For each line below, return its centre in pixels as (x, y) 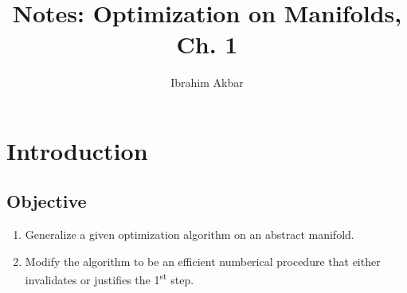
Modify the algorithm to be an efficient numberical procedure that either (203, 261)
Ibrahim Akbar (207, 82)
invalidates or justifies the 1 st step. (110, 279)
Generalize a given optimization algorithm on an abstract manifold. (190, 234)
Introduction (77, 150)
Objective (47, 201)
